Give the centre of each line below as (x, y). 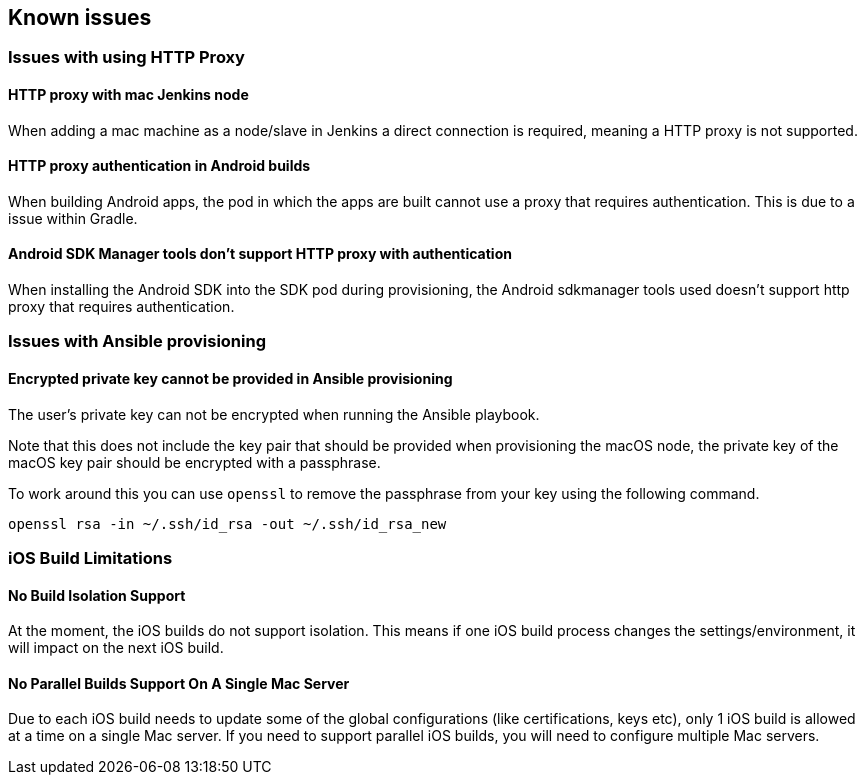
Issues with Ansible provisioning (137, 341)
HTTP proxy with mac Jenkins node (128, 95)
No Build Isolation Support (97, 595)
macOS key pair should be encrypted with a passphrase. (194, 462)
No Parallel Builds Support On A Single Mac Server (179, 683)
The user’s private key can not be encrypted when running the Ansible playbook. (274, 414)
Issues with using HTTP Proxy (126, 57)
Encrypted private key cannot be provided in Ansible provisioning (230, 379)
